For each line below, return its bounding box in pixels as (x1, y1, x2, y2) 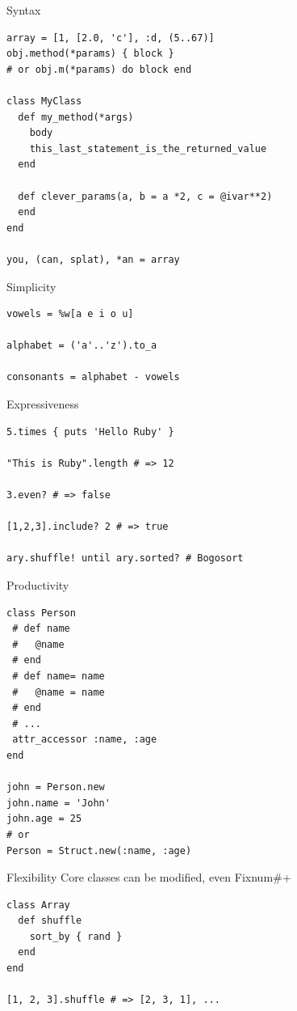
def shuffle (18, 915, 82, 927)
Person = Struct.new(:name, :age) (6, 844, 192, 857)
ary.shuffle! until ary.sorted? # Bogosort (6, 552, 244, 565)
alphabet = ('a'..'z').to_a (6, 340, 157, 352)
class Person (6, 607, 76, 619)
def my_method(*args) (18, 111, 134, 123)
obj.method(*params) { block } (6, 48, 174, 60)
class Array (6, 899, 70, 911)
